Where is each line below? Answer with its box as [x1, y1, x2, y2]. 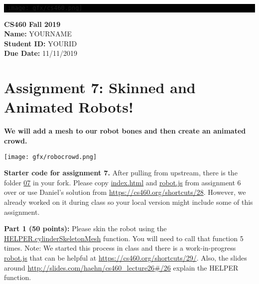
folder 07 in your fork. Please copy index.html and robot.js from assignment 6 [4, 177, 241, 187]
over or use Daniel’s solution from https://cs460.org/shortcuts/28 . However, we [4, 187, 246, 197]
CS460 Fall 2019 [4, 18, 61, 29]
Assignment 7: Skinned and [4, 77, 196, 98]
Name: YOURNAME [4, 28, 72, 39]
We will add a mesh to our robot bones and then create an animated [4, 126, 246, 136]
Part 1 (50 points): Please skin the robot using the [4, 223, 167, 234]
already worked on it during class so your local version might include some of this [4, 196, 253, 207]
